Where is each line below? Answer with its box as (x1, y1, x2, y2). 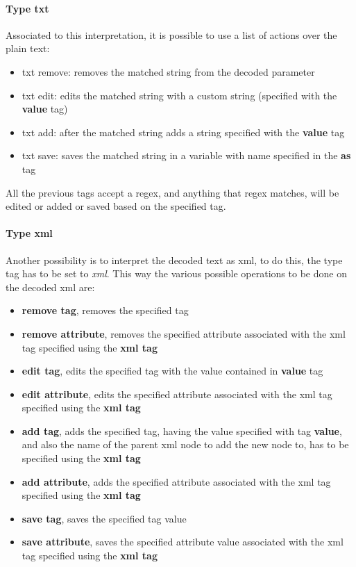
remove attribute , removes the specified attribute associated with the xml (22, 326, 346, 340)
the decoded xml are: (6, 279, 95, 294)
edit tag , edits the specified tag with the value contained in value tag (22, 363, 323, 378)
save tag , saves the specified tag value (22, 511, 187, 525)
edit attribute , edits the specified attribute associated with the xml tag (22, 386, 332, 401)
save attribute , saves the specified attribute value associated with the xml (22, 534, 344, 549)
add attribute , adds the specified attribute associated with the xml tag (22, 474, 331, 488)
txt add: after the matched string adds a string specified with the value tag (22, 124, 345, 139)
